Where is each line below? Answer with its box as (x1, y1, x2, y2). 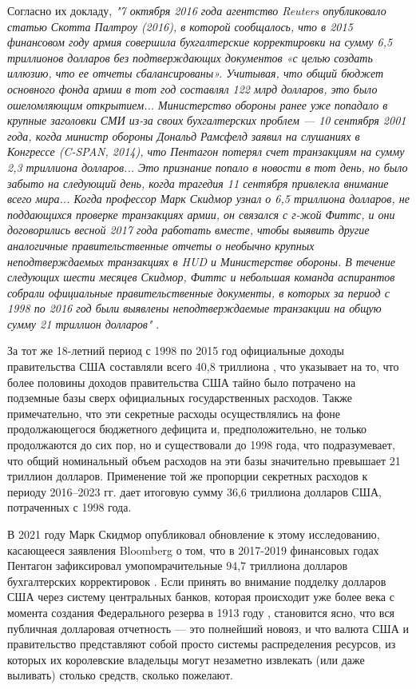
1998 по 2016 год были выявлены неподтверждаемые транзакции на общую (7, 300, 382, 317)
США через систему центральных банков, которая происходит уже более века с (7, 588, 394, 605)
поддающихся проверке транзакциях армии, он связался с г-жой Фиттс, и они (7, 205, 395, 222)
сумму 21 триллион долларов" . (7, 315, 160, 332)
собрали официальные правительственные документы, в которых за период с (7, 284, 390, 301)
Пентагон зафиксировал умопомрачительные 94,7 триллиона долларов (7, 557, 348, 574)
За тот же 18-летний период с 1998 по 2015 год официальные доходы (7, 342, 345, 359)
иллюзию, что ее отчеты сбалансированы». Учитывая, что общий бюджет (7, 65, 384, 82)
